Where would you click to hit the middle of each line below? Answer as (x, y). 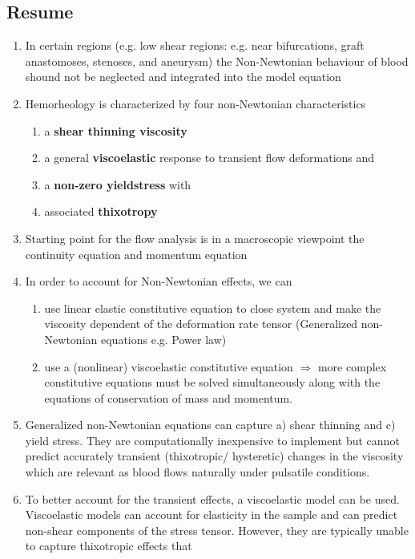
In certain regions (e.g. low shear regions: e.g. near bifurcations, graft (195, 45)
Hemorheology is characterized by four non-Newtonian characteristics (195, 103)
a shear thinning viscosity (116, 130)
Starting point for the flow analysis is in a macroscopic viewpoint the (195, 238)
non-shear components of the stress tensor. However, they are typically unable (217, 530)
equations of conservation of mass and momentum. (169, 397)
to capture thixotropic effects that (109, 546)
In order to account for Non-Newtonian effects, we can (159, 281)
